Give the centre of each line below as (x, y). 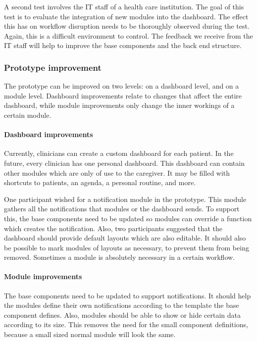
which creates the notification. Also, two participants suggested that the (113, 228)
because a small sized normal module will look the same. (90, 334)
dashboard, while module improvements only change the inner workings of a (119, 105)
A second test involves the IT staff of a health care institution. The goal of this (124, 6)
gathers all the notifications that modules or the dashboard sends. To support (122, 209)
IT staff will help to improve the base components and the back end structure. (123, 45)
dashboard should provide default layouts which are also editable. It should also (125, 238)
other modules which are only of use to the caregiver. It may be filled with (117, 172)
